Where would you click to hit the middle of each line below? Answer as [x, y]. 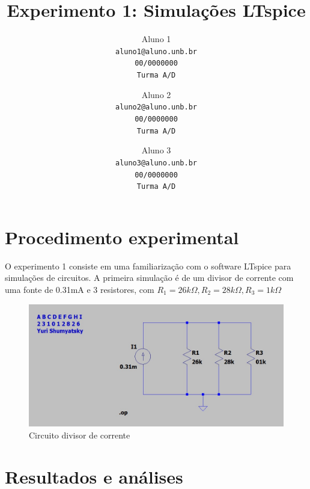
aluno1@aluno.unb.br [156, 51]
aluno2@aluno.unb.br [156, 107]
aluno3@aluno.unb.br [156, 163]
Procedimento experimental [122, 237]
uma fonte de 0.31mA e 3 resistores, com [80, 289]
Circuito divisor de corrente [80, 435]
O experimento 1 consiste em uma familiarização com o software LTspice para [148, 266]
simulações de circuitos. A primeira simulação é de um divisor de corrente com [149, 278]
